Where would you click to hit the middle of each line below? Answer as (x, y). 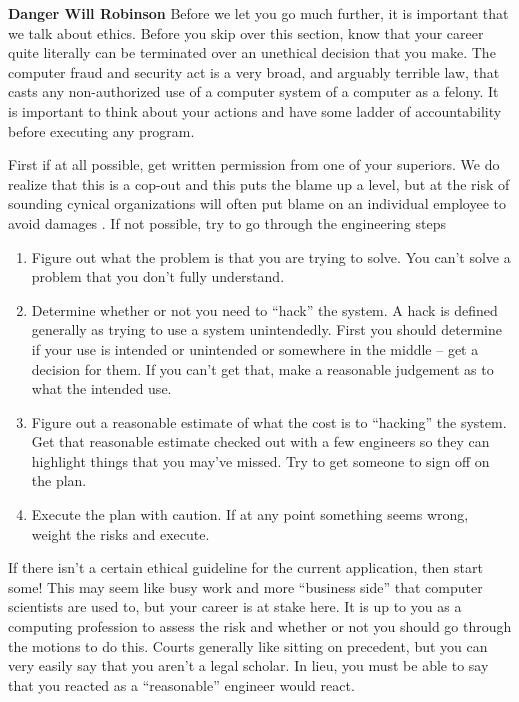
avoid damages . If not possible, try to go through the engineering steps (227, 222)
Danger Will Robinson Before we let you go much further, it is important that (258, 13)
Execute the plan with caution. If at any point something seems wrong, (250, 514)
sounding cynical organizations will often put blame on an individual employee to (257, 203)
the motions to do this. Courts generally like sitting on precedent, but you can (248, 645)
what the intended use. (101, 388)
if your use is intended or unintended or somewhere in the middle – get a (255, 348)
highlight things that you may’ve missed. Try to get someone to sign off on (260, 460)
